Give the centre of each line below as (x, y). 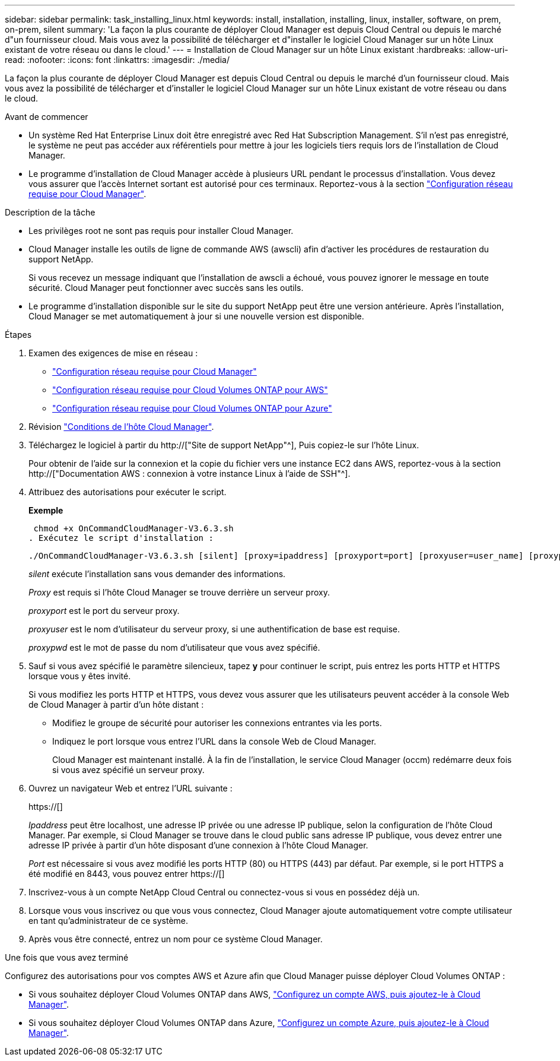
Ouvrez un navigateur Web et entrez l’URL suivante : (131, 788)
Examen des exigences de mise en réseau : (113, 353)
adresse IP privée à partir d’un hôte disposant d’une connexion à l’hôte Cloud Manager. (198, 845)
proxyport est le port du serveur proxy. (104, 611)
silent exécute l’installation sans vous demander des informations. (157, 574)
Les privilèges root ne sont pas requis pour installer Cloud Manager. (161, 231)
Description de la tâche (50, 212)
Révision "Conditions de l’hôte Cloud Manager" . (121, 427)
